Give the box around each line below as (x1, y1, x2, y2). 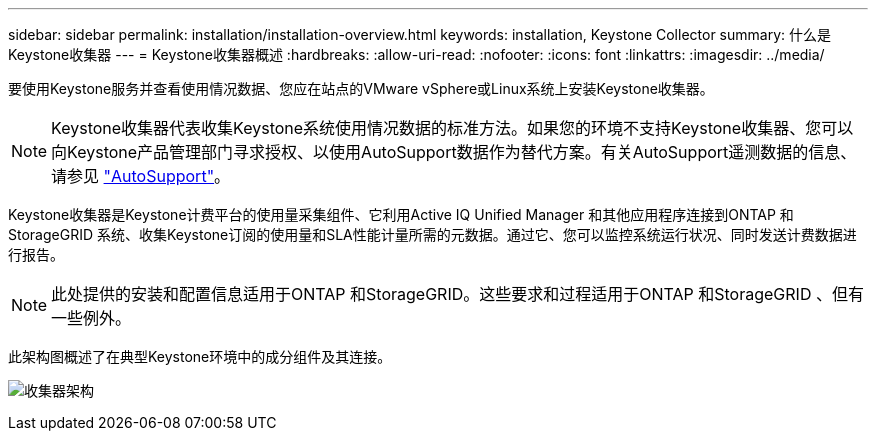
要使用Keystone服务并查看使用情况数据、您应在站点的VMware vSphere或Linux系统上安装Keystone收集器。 (8, 80, 714, 97)
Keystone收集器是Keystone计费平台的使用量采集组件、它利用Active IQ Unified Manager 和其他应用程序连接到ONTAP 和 (8, 206, 794, 223)
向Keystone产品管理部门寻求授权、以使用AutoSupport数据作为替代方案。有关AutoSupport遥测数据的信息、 (51, 142, 857, 162)
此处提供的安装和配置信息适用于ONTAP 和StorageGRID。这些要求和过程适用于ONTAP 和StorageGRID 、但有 (51, 284, 864, 304)
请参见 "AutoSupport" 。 (51, 166, 231, 186)
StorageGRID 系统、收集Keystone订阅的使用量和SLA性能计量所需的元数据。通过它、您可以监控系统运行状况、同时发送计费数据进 (8, 226, 857, 243)
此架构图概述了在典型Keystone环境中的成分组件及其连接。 (8, 348, 392, 365)
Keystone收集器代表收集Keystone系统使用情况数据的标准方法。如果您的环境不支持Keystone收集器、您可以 (51, 118, 854, 138)
